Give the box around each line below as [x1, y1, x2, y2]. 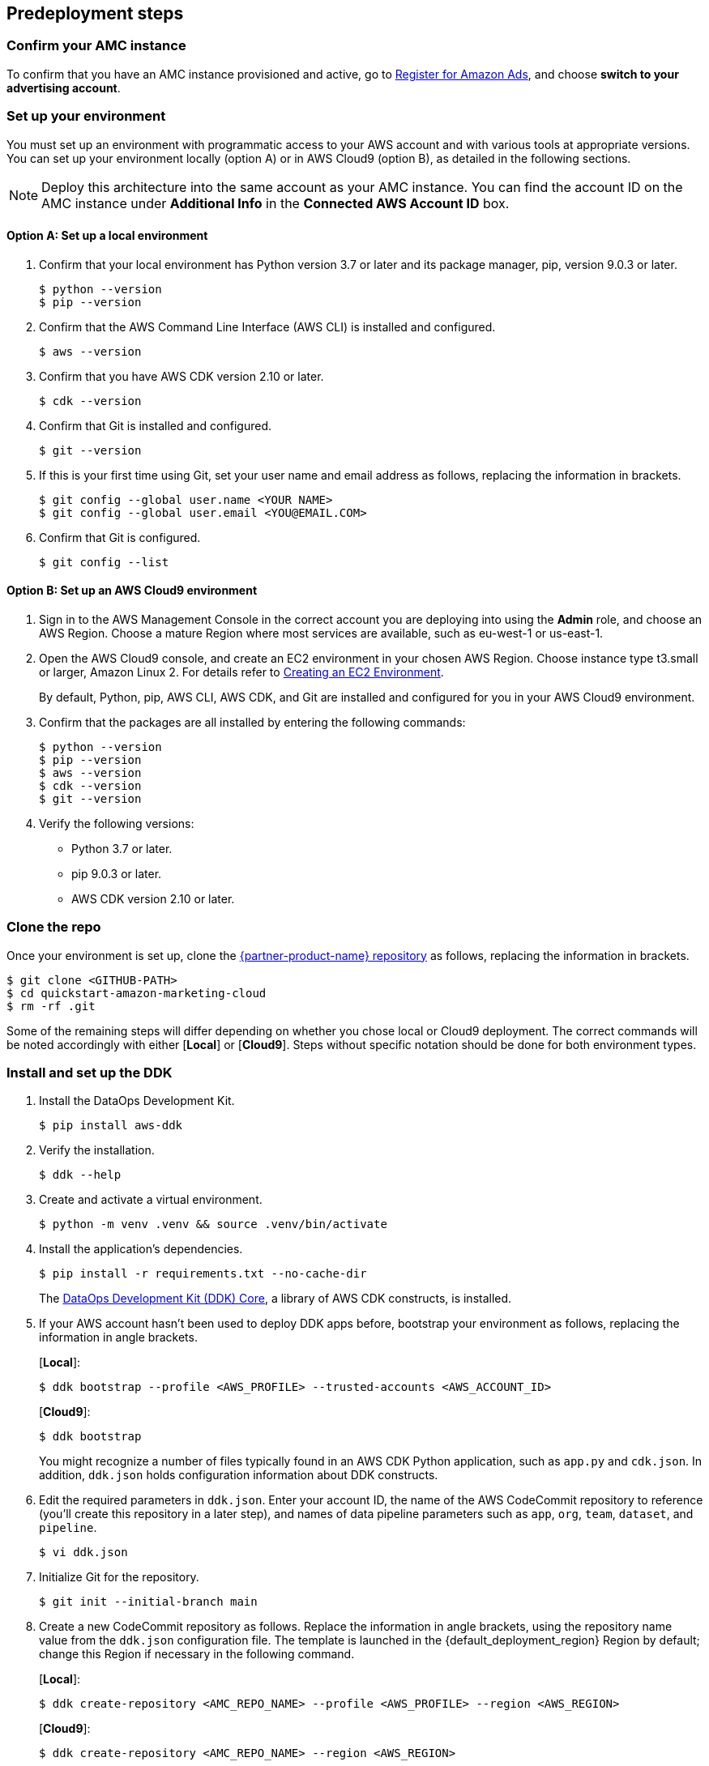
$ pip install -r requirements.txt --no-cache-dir [39, 1267, 367, 1281]
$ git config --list [39, 555, 169, 569]
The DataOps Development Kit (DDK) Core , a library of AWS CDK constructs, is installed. [39, 1291, 512, 1306]
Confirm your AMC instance [6, 37, 186, 54]
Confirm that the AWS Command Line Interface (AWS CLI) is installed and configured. [39, 319, 496, 334]
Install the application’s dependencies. [39, 1242, 243, 1256]
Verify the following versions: [39, 816, 194, 830]
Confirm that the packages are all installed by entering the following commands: [39, 715, 466, 729]
